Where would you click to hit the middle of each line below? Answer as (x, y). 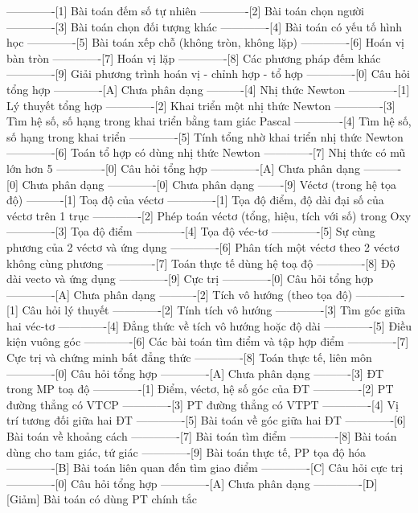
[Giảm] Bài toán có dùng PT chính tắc (102, 499)
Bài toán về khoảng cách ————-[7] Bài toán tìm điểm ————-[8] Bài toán (202, 436)
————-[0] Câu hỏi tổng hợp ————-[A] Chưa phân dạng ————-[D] (192, 483)
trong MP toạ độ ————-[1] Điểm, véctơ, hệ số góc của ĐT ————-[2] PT (200, 389)
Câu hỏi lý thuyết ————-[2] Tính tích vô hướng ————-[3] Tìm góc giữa (214, 310)
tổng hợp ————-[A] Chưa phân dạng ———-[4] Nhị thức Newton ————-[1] (208, 89)
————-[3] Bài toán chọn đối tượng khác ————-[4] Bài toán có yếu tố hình (204, 26)
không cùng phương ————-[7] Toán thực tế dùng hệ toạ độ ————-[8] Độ (201, 263)
